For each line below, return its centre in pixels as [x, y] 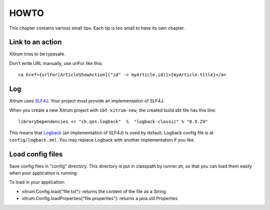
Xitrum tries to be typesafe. [37, 54]
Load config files [36, 154]
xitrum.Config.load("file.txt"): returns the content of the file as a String [94, 191]
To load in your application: [37, 182]
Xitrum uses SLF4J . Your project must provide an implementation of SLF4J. [87, 101]
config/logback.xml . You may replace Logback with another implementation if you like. [102, 139]
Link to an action [35, 42]
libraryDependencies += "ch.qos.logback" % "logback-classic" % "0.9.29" [113, 121]
